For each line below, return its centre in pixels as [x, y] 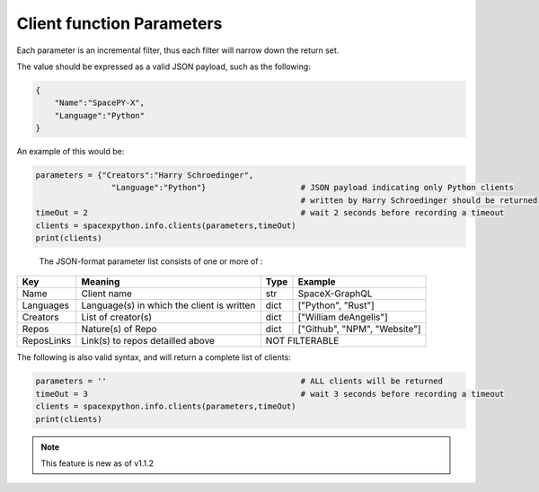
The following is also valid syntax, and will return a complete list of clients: [154, 357]
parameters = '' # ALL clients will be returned [239, 381]
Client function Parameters [119, 23]
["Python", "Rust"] [336, 305]
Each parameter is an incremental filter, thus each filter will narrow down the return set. [178, 50]
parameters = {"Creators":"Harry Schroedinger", [145, 176]
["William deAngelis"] [343, 317]
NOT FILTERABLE [302, 341]
